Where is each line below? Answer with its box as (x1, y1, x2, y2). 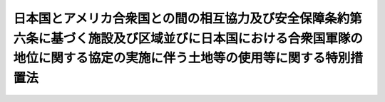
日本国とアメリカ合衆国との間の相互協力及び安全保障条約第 (13, 11, 363, 26)
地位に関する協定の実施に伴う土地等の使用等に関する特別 (13, 50, 351, 67)
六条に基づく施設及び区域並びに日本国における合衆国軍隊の (13, 30, 364, 46)
